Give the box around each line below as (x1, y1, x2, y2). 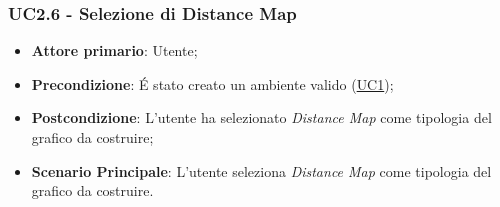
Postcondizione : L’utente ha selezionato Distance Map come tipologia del (31, 107, 492, 128)
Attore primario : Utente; (31, 40, 198, 61)
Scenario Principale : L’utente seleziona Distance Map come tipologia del (31, 160, 492, 181)
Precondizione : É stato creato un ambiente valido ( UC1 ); (31, 73, 394, 94)
